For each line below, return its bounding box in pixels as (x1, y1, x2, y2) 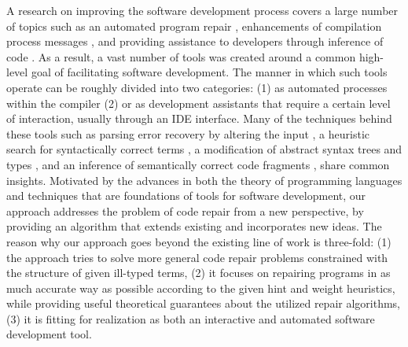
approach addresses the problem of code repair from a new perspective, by (6, 202, 364, 219)
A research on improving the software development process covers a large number (6, 2, 399, 18)
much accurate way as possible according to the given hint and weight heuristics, (6, 279, 395, 296)
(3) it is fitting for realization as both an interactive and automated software (6, 310, 375, 327)
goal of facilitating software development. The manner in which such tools (31, 64, 388, 80)
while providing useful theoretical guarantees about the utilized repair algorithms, (6, 295, 401, 312)
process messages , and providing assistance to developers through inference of (6, 33, 384, 50)
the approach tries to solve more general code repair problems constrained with (6, 249, 388, 265)
